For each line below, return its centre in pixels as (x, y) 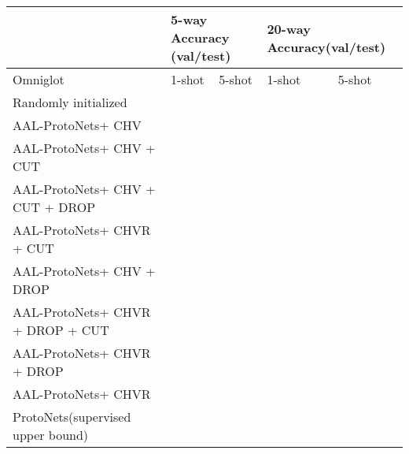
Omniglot (39, 79)
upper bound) (51, 435)
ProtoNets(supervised (72, 417)
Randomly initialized (70, 102)
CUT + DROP (54, 207)
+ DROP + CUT (61, 330)
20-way (289, 28)
